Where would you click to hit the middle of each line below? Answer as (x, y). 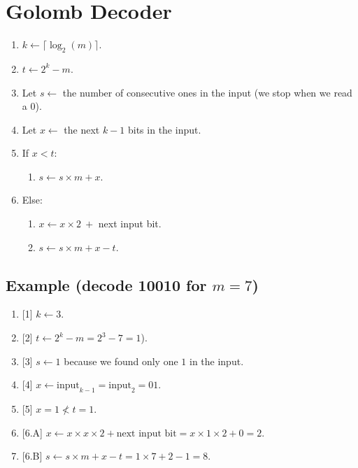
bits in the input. (164, 129)
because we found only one (121, 361)
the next (82, 129)
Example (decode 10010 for (106, 284)
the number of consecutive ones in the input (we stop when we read (207, 92)
